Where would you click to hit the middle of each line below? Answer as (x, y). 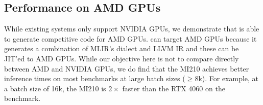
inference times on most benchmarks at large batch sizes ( (95, 78)
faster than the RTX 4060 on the (174, 88)
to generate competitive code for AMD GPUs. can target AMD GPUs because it (130, 38)
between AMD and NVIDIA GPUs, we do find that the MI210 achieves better (127, 68)
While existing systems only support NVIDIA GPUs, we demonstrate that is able (132, 29)
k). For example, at (229, 78)
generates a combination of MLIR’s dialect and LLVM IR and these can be (122, 48)
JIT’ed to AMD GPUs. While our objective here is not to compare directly (122, 58)
